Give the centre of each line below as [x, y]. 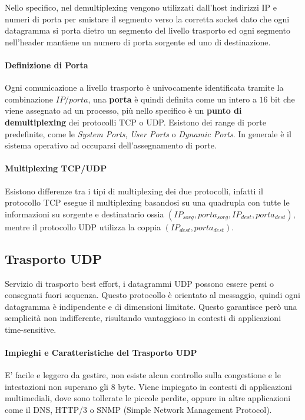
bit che [283, 99]
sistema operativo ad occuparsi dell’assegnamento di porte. [111, 145]
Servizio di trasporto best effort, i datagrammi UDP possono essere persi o [139, 283]
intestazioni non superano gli [57, 386]
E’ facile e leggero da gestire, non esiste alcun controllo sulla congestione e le [143, 375]
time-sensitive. [31, 329]
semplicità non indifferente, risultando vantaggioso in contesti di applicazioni [143, 318]
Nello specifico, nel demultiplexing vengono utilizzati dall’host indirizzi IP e [141, 7]
